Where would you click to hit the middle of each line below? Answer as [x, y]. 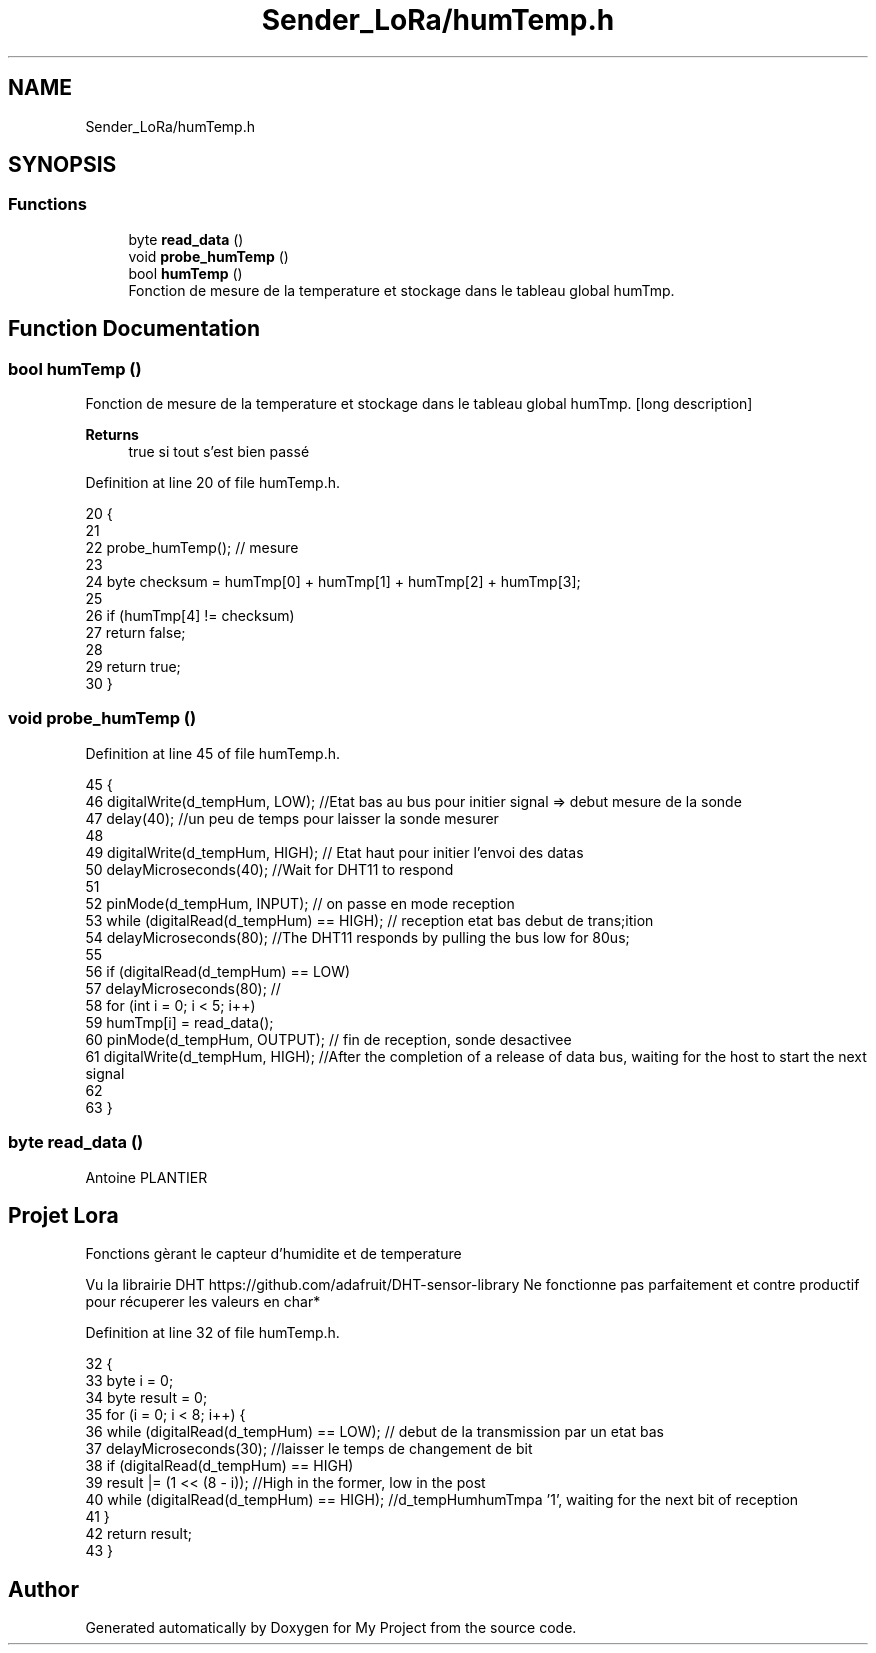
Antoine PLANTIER [146, 1177]
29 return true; [133, 667]
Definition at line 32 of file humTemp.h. [212, 1333]
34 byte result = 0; [146, 1398]
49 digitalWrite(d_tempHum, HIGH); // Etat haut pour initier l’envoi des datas [334, 852]
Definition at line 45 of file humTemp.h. [213, 753]
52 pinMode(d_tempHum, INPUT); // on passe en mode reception [300, 903]
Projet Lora [63, 1215]
